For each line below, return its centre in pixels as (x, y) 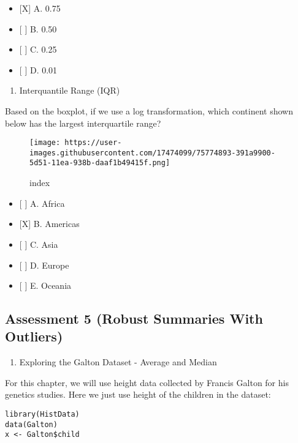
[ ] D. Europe (44, 265)
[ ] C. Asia (39, 244)
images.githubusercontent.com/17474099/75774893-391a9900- (152, 153)
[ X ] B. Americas (49, 224)
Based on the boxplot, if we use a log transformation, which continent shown (149, 110)
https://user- (93, 143)
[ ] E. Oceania (45, 285)
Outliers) (34, 336)
